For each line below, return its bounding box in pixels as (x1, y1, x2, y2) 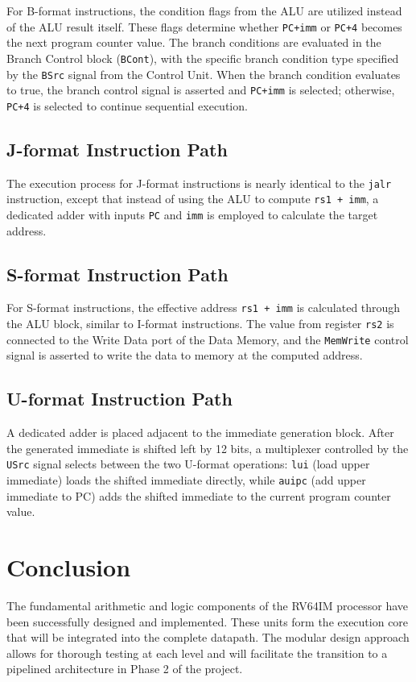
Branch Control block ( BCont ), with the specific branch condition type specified (6, 49, 399, 66)
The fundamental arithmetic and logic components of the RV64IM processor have (6, 597, 409, 614)
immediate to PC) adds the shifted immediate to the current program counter (6, 487, 391, 504)
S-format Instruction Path (6, 261, 229, 286)
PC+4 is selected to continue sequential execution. (6, 97, 248, 114)
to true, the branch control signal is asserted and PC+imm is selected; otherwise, (6, 81, 395, 98)
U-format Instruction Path (6, 386, 233, 411)
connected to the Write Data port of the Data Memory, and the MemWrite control (6, 331, 409, 347)
